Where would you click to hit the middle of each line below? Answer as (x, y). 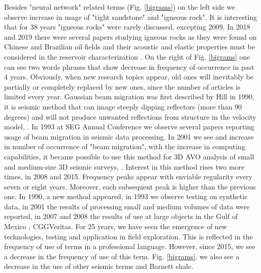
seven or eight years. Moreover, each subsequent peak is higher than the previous (130, 186)
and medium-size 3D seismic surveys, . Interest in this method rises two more (124, 166)
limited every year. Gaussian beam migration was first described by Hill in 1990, (129, 97)
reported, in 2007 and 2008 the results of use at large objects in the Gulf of (121, 216)
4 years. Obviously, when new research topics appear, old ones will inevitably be (129, 77)
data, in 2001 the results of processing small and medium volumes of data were (127, 206)
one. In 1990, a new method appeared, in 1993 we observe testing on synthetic (126, 196)
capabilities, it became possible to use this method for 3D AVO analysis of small (129, 156)
